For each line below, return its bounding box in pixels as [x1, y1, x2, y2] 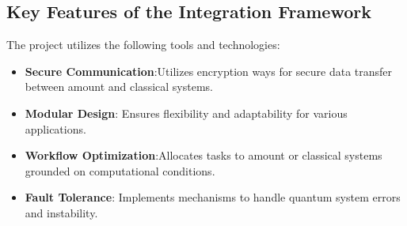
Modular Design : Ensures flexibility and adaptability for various [25, 104, 348, 121]
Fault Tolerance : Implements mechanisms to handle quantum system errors [25, 189, 401, 205]
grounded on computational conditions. [25, 162, 215, 179]
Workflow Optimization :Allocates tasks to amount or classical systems [25, 147, 382, 164]
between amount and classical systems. [25, 78, 213, 95]
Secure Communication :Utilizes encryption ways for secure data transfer [25, 62, 393, 79]
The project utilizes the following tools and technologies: [6, 36, 280, 53]
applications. [25, 120, 86, 137]
